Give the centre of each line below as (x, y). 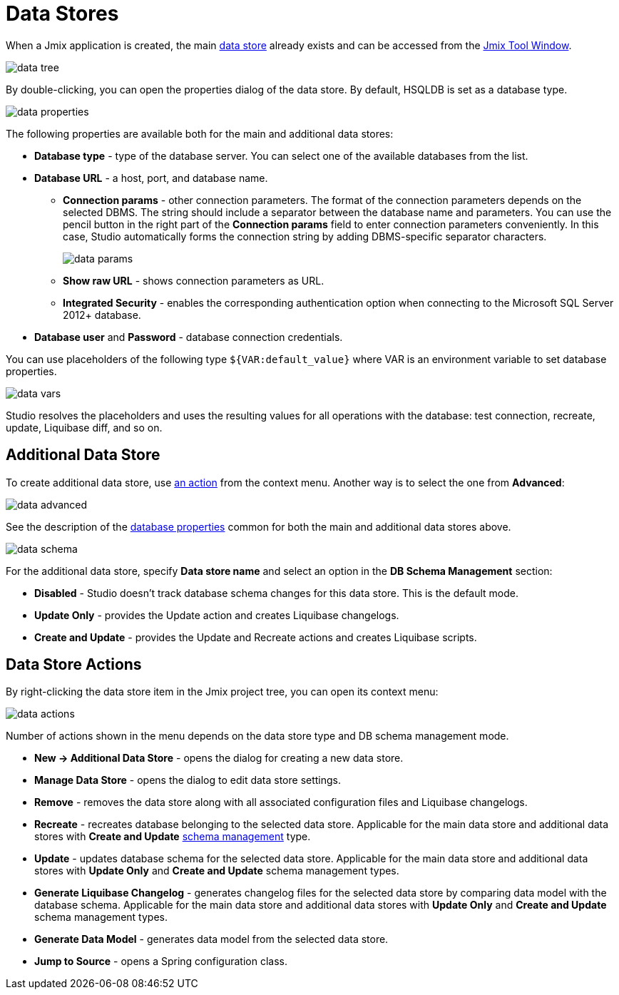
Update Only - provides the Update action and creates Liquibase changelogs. (217, 615)
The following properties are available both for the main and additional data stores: (200, 133)
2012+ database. (102, 315)
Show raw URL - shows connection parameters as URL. (194, 280)
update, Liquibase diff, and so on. (84, 427)
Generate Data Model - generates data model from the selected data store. (211, 939)
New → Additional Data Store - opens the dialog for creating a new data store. (219, 758)
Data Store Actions (74, 665)
